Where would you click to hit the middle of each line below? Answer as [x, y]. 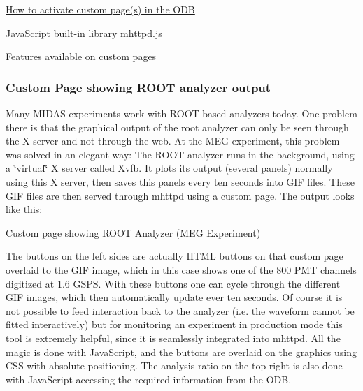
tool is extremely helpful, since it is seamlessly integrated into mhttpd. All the [173, 338]
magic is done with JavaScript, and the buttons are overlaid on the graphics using [181, 352]
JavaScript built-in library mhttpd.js [84, 32]
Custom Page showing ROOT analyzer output [138, 87]
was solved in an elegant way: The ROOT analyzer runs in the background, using [180, 154]
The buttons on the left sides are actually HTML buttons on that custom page [175, 256]
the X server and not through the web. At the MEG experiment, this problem [173, 141]
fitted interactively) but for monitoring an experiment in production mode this [174, 324]
